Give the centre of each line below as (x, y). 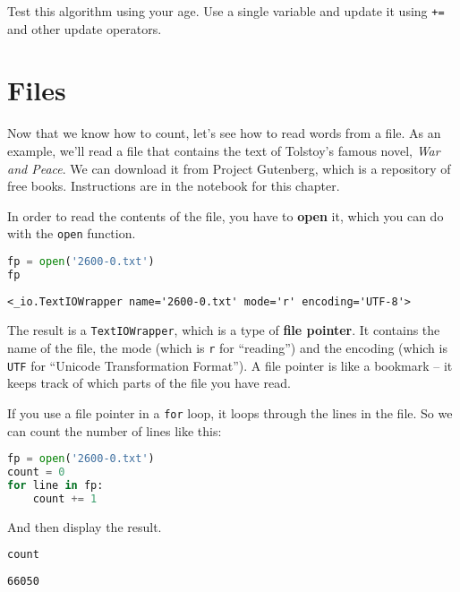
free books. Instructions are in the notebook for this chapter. (174, 186)
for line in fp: (55, 485)
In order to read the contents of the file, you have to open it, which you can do (226, 215)
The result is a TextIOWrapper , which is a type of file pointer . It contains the (224, 330)
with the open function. (72, 233)
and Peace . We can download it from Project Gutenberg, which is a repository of (229, 168)
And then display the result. (85, 526)
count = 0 (36, 472)
